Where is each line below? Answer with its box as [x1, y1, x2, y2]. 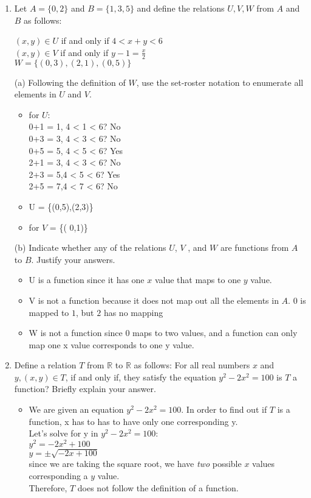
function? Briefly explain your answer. [14, 382, 156, 395]
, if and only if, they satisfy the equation [65, 370, 216, 383]
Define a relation [14, 359, 77, 371]
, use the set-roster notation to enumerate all [136, 75, 304, 88]
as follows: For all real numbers [134, 359, 250, 371]
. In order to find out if [181, 403, 267, 416]
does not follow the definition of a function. [77, 481, 239, 494]
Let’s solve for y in [29, 427, 98, 440]
